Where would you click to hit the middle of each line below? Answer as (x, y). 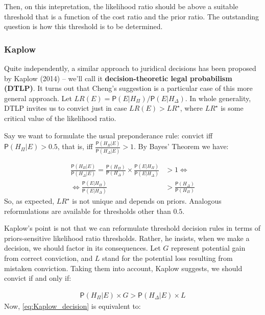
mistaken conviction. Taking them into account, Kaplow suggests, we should (123, 268)
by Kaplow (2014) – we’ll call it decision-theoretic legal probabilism (118, 78)
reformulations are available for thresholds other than (88, 211)
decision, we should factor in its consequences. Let (82, 248)
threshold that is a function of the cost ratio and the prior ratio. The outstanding (132, 16)
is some (232, 108)
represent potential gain (208, 248)
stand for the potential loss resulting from (167, 258)
